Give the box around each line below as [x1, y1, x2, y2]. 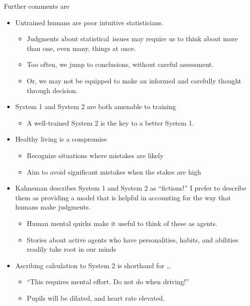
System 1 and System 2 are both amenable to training [15, 101, 176, 112]
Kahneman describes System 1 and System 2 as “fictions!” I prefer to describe [15, 183, 247, 193]
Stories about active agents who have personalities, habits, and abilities [27, 234, 238, 244]
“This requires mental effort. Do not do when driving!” [27, 276, 189, 287]
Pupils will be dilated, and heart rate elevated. [27, 292, 165, 303]
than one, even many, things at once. [27, 43, 136, 53]
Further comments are [4, 1, 70, 11]
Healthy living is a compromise [15, 134, 107, 144]
